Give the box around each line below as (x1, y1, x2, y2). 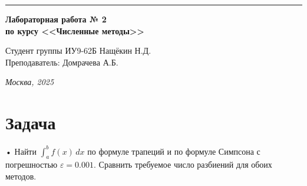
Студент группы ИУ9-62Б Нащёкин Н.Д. (5, 44, 151, 57)
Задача (5, 110, 56, 135)
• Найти (5, 145, 37, 157)
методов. (5, 169, 37, 182)
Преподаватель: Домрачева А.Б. (5, 56, 118, 68)
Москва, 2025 (5, 76, 54, 88)
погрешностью (5, 158, 58, 171)
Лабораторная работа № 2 (5, 13, 107, 25)
